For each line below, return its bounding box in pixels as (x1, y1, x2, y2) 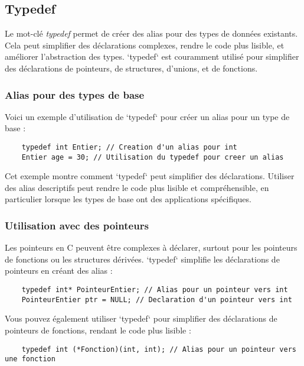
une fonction (5, 355, 55, 364)
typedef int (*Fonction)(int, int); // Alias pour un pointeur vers (21, 345, 296, 354)
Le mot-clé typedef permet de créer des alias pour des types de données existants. (5, 27, 298, 40)
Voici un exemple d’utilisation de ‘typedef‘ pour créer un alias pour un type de (5, 110, 290, 122)
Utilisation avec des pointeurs (5, 218, 149, 232)
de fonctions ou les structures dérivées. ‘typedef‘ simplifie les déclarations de (5, 252, 280, 265)
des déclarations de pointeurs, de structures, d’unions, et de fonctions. (5, 61, 258, 74)
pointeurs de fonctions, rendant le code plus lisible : (5, 323, 191, 336)
